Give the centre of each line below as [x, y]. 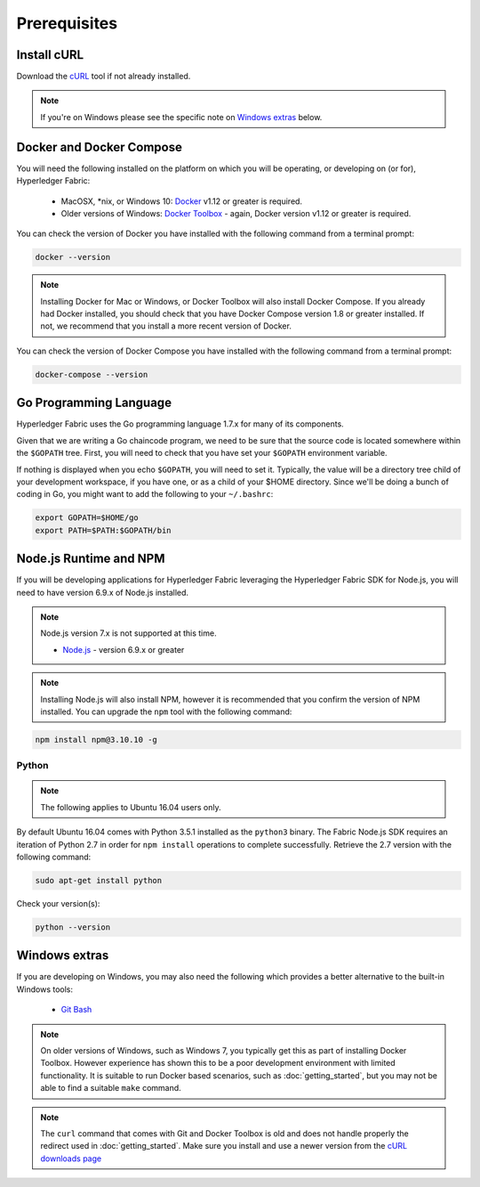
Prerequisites [67, 23]
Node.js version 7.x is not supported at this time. [128, 633]
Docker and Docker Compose [99, 147]
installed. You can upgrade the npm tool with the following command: [166, 711]
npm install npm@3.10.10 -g [96, 740]
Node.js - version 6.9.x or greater [124, 649]
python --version [73, 927]
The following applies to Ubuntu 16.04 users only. [131, 807]
